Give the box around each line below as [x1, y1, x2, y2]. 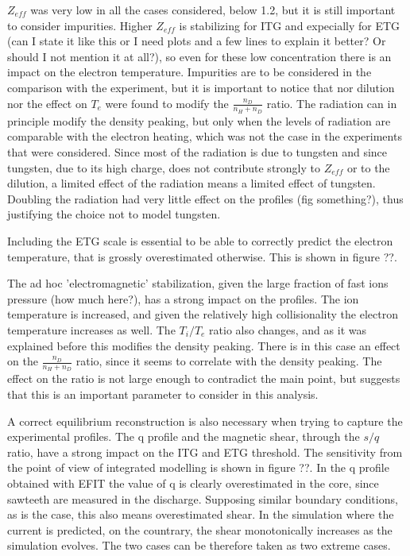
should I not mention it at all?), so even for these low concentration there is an [7, 48, 392, 64]
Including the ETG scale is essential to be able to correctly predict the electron [7, 232, 393, 249]
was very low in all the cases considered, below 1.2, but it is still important [30, 2, 396, 17]
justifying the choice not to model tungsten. [7, 206, 221, 222]
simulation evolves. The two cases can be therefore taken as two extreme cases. [7, 537, 391, 554]
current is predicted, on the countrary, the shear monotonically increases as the [7, 521, 393, 538]
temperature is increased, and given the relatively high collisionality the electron [7, 306, 398, 322]
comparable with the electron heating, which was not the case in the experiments [7, 128, 402, 145]
